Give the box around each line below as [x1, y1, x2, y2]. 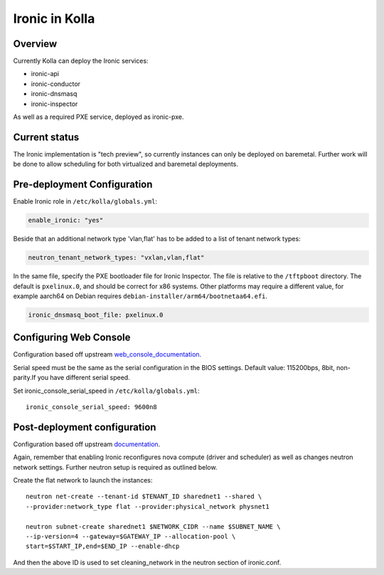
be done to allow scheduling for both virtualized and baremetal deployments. [13, 160, 238, 169]
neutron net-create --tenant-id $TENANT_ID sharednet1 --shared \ [26, 492, 262, 501]
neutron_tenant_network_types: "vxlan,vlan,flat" [28, 253, 205, 262]
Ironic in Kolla [13, 11, 95, 26]
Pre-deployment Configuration [13, 179, 153, 191]
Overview [13, 38, 58, 50]
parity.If [13, 374, 36, 382]
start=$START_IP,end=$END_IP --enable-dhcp [26, 542, 180, 551]
